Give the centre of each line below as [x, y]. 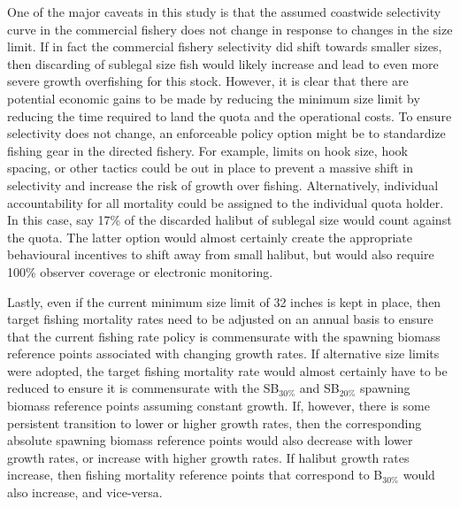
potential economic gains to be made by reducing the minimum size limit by [214, 98]
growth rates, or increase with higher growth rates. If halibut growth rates [208, 457]
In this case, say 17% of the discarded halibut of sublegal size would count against [230, 220]
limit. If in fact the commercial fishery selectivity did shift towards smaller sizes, [225, 46]
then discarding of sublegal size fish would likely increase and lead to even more [223, 63]
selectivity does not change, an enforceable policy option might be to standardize [226, 133]
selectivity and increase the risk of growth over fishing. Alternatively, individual [223, 184]
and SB [319, 388]
